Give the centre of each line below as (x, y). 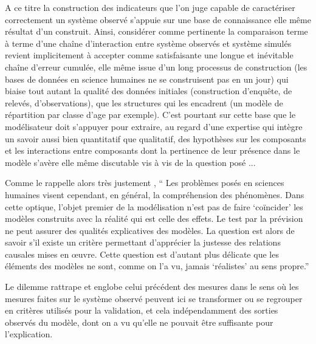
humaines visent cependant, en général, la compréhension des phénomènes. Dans (155, 194)
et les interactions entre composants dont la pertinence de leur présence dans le (153, 150)
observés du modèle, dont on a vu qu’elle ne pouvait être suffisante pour (139, 322)
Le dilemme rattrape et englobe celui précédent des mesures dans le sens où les (152, 287)
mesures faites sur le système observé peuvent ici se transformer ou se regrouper (154, 298)
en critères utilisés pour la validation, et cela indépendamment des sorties (142, 310)
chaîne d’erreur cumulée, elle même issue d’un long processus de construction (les (156, 67)
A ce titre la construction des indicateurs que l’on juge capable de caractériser (150, 7)
